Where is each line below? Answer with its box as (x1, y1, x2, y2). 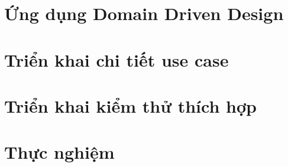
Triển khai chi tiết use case (4, 47, 229, 71)
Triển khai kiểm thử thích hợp (4, 93, 257, 117)
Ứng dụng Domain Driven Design (4, 1, 284, 25)
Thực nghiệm (4, 140, 115, 164)
